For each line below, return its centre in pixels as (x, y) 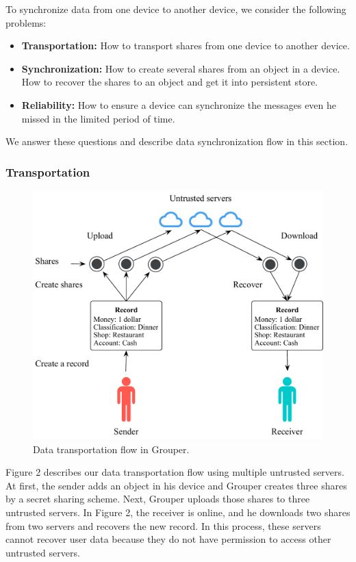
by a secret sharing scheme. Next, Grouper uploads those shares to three (158, 499)
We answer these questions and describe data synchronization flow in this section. (177, 141)
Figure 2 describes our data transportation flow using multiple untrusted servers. (175, 472)
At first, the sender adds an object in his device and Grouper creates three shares (176, 485)
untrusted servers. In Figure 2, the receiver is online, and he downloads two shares (178, 512)
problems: (26, 22)
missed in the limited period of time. (98, 118)
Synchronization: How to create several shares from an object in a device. (181, 68)
